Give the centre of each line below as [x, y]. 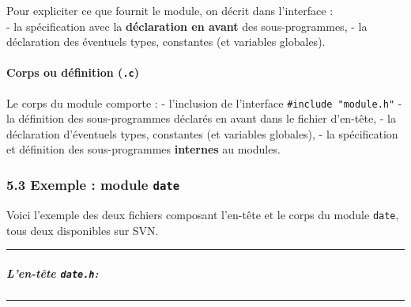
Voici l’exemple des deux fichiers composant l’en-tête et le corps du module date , [203, 214]
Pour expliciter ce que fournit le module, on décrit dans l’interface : [170, 10]
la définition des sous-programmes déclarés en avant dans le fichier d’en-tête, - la [201, 118]
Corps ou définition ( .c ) [73, 72]
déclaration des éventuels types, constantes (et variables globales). [166, 42]
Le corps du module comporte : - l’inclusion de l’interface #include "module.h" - [204, 102]
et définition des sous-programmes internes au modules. [143, 149]
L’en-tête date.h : [53, 273]
